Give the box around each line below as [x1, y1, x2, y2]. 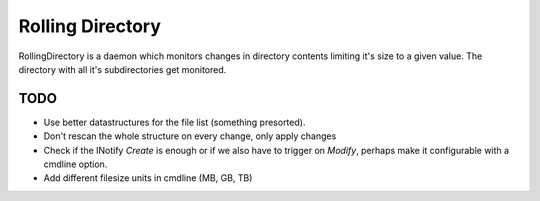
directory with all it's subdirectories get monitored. [18, 63, 227, 75]
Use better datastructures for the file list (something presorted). [43, 116, 306, 128]
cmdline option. [43, 158, 108, 170]
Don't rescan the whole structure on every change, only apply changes [43, 130, 337, 142]
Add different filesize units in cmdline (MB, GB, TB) [43, 172, 253, 184]
